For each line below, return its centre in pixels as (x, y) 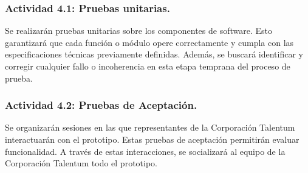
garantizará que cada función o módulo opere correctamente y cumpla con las (149, 42)
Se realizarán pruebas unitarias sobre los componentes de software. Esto (139, 31)
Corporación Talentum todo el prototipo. (81, 163)
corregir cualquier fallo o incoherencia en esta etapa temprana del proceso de (148, 66)
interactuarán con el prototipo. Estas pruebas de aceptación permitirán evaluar (152, 139)
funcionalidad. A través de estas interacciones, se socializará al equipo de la (145, 151)
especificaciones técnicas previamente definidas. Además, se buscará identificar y (154, 54)
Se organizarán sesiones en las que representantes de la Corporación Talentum (150, 127)
